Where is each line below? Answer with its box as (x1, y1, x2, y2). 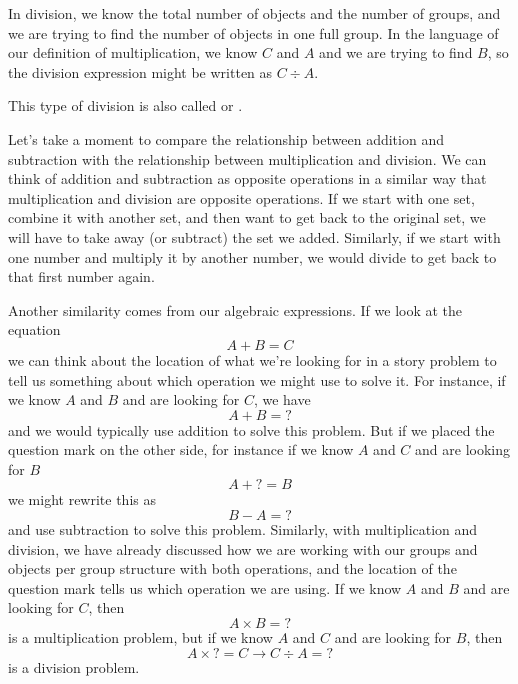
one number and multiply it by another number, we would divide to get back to (8, 246, 497, 267)
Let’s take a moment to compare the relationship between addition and (8, 128, 444, 149)
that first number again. (8, 266, 155, 287)
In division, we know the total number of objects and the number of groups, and (8, 3, 501, 23)
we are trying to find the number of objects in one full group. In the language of (8, 22, 499, 43)
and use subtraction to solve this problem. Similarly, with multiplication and (8, 519, 478, 540)
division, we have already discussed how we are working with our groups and (8, 538, 478, 559)
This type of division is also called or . (8, 95, 243, 116)
